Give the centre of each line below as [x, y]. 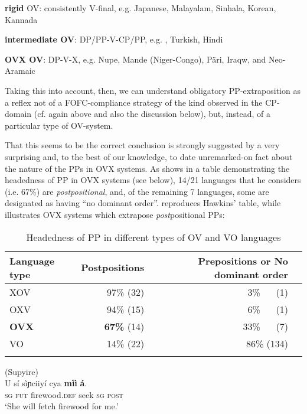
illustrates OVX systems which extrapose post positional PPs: [115, 214]
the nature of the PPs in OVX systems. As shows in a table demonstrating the [147, 168]
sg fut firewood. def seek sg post [64, 394]
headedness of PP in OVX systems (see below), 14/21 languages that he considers [153, 180]
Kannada [21, 19]
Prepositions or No [243, 260]
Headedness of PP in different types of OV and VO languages [153, 237]
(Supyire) [22, 371]
